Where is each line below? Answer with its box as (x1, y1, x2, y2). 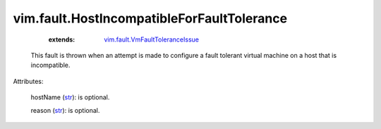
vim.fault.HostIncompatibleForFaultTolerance (13, 11, 288, 26)
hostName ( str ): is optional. (30, 93, 110, 102)
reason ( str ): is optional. (30, 106, 100, 114)
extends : (48, 35, 75, 44)
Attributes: (13, 77, 44, 85)
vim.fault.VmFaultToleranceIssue (104, 35, 199, 44)
